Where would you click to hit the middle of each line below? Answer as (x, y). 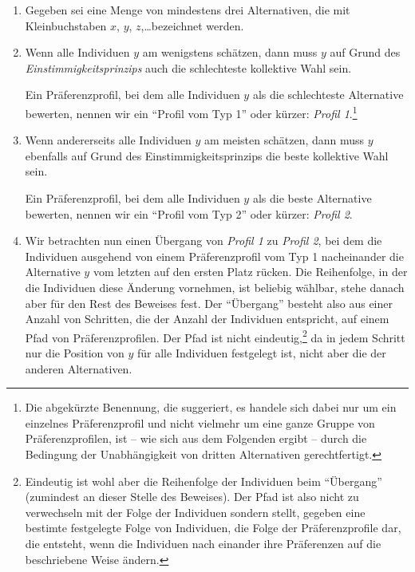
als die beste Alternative (312, 198)
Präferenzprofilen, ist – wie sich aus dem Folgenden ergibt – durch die (196, 438)
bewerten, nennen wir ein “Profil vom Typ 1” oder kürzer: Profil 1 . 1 (191, 112)
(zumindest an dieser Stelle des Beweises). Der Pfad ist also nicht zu (192, 497)
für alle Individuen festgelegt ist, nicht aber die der (262, 353)
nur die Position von (75, 353)
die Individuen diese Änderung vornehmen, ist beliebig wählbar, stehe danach (215, 287)
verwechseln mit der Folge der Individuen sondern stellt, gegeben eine (195, 512)
